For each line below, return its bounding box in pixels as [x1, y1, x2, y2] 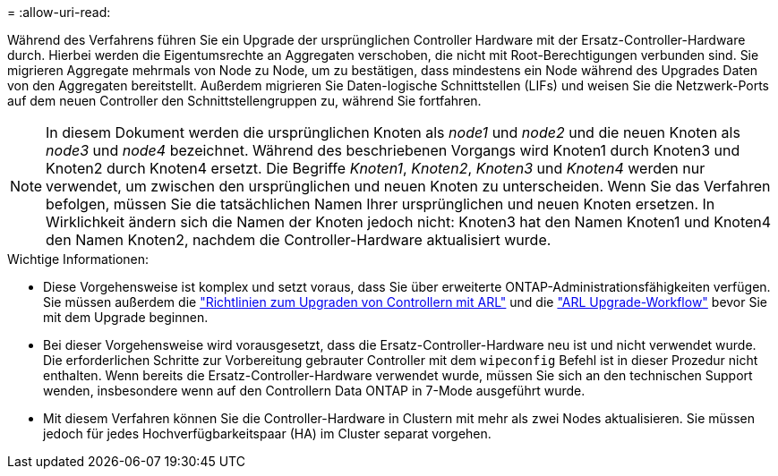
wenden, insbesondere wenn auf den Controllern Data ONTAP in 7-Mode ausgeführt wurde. [43, 383, 586, 398]
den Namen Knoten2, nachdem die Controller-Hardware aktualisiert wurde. [46, 231, 551, 249]
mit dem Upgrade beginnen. [43, 310, 209, 325]
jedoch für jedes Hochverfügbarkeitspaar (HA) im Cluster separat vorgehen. [43, 426, 492, 441]
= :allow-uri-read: [7, 4, 111, 20]
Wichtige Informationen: [7, 251, 150, 267]
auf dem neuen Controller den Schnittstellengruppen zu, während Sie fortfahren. [7, 93, 482, 108]
